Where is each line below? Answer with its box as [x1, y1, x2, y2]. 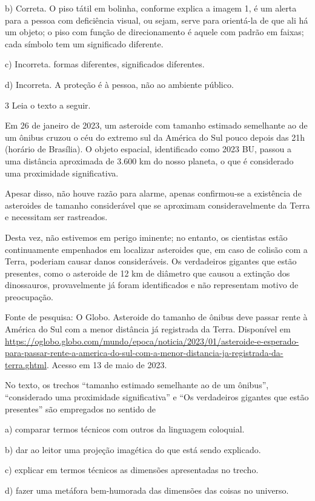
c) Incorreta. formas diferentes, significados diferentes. [5, 58, 205, 70]
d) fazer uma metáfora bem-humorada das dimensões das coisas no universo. [5, 484, 289, 496]
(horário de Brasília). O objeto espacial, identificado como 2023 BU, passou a [5, 143, 291, 155]
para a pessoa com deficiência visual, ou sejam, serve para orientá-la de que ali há [5, 13, 308, 26]
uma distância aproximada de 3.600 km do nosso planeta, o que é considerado [5, 154, 294, 167]
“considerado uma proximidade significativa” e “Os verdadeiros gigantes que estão [5, 391, 309, 403]
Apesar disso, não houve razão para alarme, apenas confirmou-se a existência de [5, 187, 302, 200]
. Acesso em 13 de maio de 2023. [46, 358, 167, 371]
